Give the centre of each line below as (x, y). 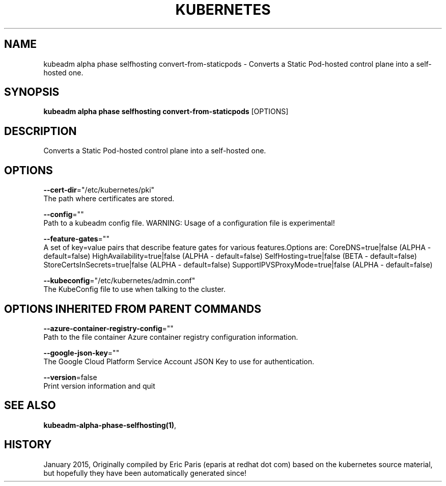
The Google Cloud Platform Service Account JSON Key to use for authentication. (179, 361)
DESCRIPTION (40, 131)
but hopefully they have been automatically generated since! (145, 473)
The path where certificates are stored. (109, 199)
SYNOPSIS (32, 92)
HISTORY (28, 445)
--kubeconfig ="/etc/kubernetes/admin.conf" (119, 281)
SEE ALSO (30, 406)
